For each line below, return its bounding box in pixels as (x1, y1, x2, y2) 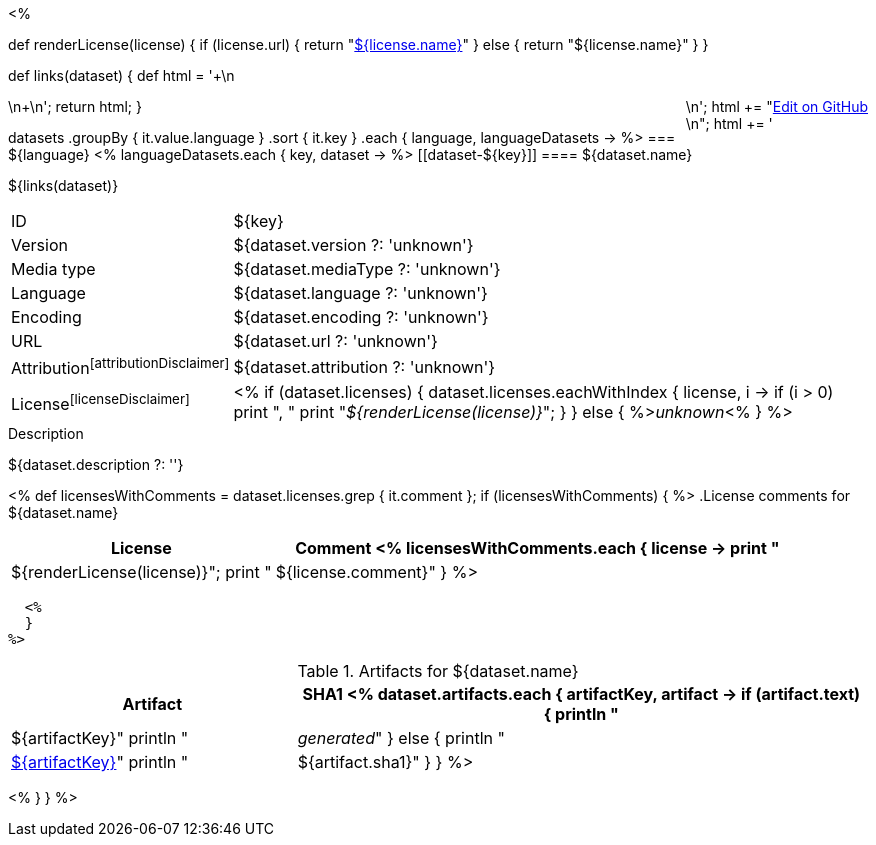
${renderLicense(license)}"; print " (11, 562, 272, 583)
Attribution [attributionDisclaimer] (11, 355, 230, 379)
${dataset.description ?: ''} (8, 456, 184, 474)
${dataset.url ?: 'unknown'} (233, 331, 438, 351)
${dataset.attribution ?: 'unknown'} (233, 356, 496, 377)
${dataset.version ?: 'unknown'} (233, 235, 474, 255)
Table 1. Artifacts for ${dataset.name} (297, 661, 579, 682)
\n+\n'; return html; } (8, 98, 142, 115)
